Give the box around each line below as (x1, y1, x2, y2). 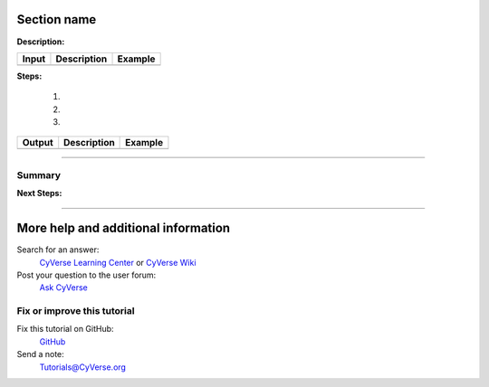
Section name (16, 12, 97, 27)
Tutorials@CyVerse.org (39, 362, 127, 373)
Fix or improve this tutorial (16, 305, 135, 317)
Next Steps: (16, 188, 62, 199)
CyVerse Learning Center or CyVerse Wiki (39, 257, 197, 268)
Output (22, 137, 53, 149)
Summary (16, 168, 62, 181)
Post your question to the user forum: (16, 269, 157, 280)
